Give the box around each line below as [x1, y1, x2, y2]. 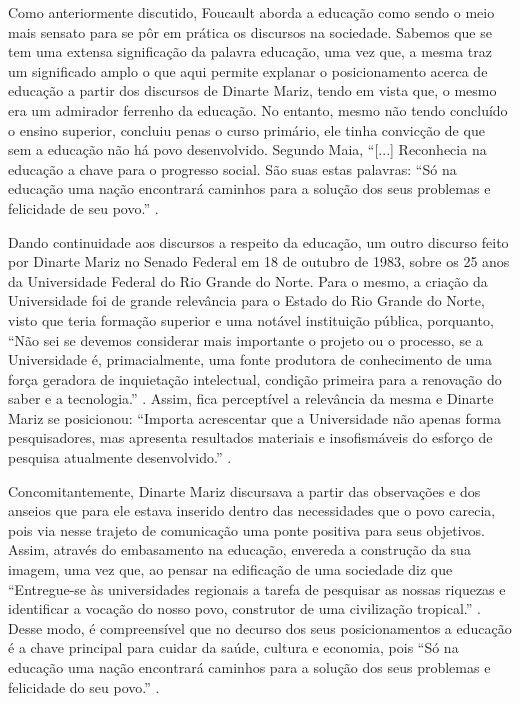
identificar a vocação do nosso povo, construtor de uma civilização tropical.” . [8, 598, 481, 619]
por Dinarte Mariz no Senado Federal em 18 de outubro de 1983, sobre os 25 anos [8, 251, 510, 272]
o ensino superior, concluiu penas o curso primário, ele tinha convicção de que [8, 119, 485, 140]
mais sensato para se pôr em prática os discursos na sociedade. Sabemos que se [8, 21, 492, 42]
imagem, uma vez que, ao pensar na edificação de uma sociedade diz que [8, 559, 453, 580]
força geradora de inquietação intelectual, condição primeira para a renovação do [8, 368, 502, 389]
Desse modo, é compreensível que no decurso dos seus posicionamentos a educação [8, 617, 512, 638]
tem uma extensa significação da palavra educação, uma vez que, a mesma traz [8, 41, 493, 62]
